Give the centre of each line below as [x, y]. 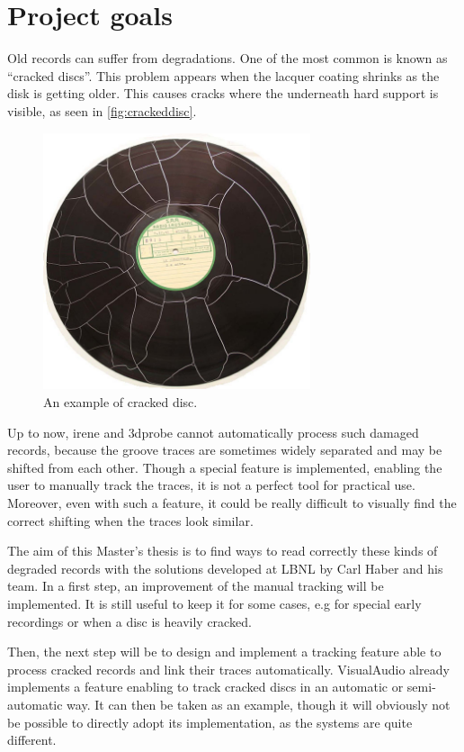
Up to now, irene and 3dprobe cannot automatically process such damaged [213, 432]
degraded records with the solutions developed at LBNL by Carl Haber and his [225, 568]
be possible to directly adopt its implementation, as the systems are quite [210, 722]
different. [32, 740]
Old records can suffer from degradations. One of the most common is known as [228, 58]
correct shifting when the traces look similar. [130, 520]
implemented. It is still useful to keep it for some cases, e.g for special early [214, 603]
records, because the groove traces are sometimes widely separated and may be [225, 450]
